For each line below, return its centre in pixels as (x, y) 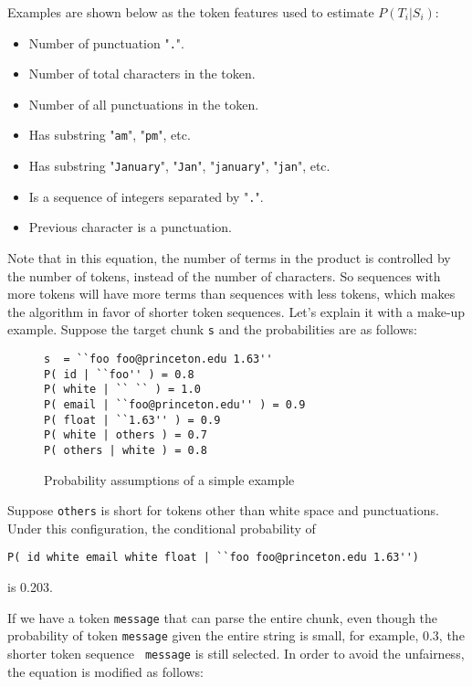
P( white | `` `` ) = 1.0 (122, 390)
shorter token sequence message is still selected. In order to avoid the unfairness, (236, 654)
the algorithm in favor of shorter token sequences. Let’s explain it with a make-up (236, 311)
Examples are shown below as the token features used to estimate (191, 12)
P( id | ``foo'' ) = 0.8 (119, 374)
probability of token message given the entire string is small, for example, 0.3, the (236, 635)
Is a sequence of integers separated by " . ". (146, 196)
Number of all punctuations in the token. (144, 104)
